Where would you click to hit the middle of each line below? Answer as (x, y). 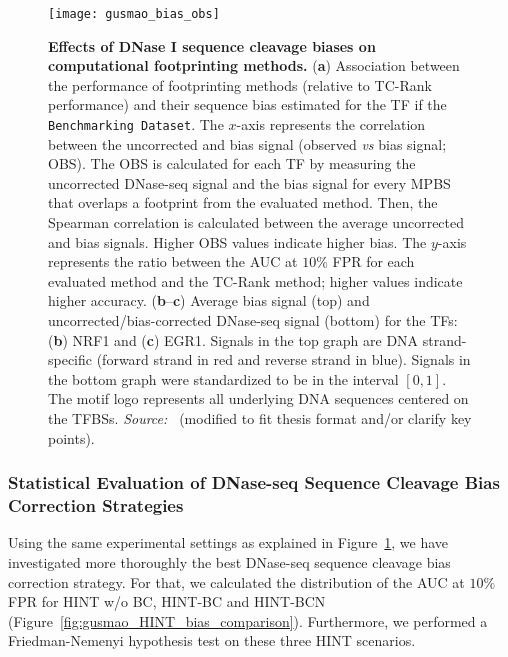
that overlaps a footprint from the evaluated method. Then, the (243, 202)
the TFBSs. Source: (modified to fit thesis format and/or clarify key (260, 418)
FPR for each (373, 261)
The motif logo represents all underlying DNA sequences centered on (258, 398)
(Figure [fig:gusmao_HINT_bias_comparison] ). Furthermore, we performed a (248, 620)
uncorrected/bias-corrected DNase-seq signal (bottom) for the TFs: (253, 320)
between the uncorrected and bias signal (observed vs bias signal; (247, 143)
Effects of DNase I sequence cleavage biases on (212, 45)
